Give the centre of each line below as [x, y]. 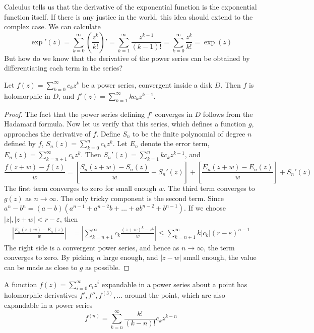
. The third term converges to [209, 188]
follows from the [228, 114]
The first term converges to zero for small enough [80, 188]
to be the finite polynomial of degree [189, 133]
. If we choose [205, 208]
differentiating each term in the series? [64, 68]
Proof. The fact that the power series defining [74, 114]
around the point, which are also [175, 295]
